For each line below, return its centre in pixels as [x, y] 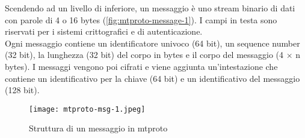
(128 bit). [22, 90]
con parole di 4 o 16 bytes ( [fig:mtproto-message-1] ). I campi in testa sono [141, 19]
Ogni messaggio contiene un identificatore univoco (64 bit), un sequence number [152, 43]
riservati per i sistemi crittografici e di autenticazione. [104, 31]
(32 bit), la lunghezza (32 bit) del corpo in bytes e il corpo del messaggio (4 [144, 55]
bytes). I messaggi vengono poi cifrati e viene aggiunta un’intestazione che [141, 66]
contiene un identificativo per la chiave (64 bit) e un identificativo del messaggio [152, 78]
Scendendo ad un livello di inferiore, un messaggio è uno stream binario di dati [150, 8]
